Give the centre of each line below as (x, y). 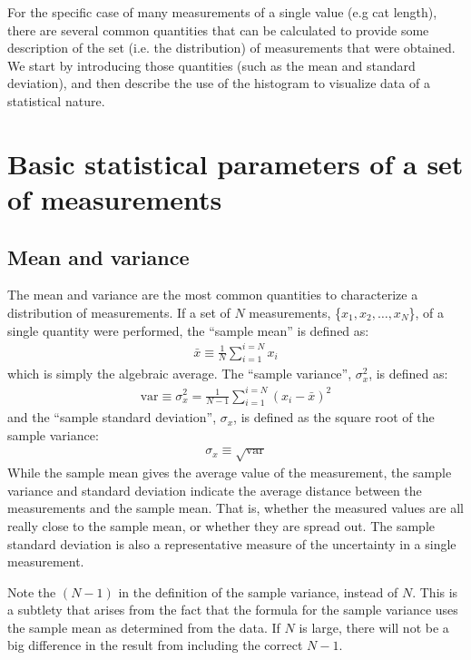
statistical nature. (56, 100)
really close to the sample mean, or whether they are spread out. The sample (221, 525)
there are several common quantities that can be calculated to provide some (218, 30)
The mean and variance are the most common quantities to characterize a (213, 295)
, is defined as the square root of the (334, 417)
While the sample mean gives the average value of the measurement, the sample (230, 473)
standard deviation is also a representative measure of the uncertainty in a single (232, 543)
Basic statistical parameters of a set (235, 163)
